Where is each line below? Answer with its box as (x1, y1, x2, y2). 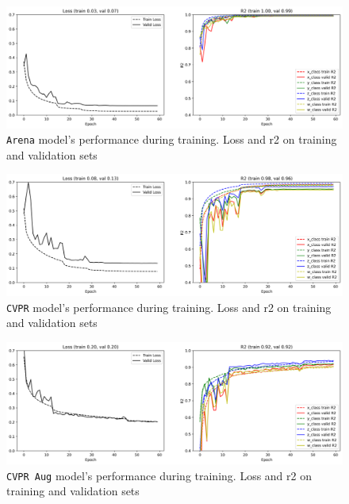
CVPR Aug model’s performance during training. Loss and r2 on (6, 467, 313, 483)
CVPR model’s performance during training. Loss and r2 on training (6, 298, 332, 315)
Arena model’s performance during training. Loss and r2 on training (6, 131, 337, 148)
